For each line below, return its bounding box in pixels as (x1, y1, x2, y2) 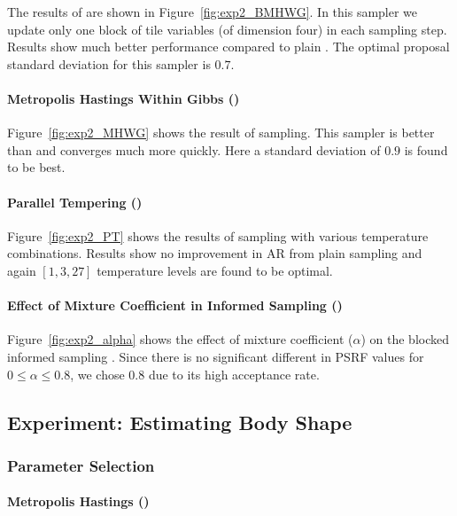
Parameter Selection (7, 454, 155, 476)
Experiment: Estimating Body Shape (7, 408, 352, 435)
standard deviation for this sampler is (7, 54, 211, 73)
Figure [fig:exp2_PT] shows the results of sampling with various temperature (7, 226, 429, 245)
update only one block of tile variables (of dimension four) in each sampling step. (7, 20, 447, 38)
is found (404, 140, 448, 159)
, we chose (70, 364, 125, 383)
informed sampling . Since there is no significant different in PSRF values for (7, 347, 424, 365)
